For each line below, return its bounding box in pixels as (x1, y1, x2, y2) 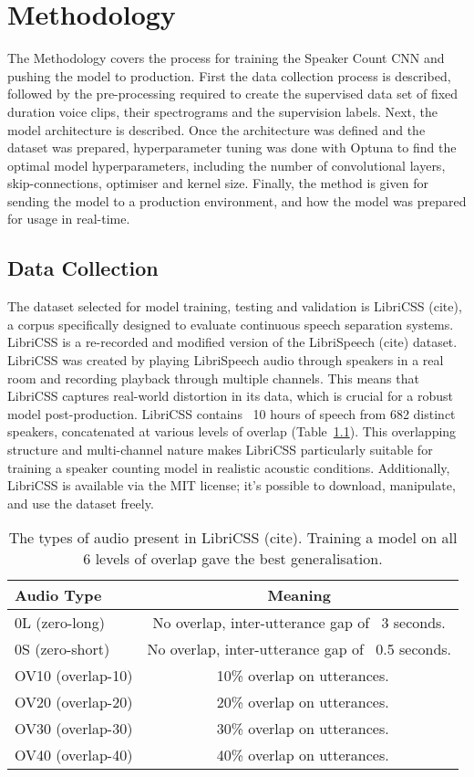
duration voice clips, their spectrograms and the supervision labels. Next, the (7, 101, 438, 121)
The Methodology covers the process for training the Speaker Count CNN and (7, 48, 445, 68)
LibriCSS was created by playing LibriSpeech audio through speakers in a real (7, 351, 444, 370)
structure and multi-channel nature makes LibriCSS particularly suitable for (7, 440, 433, 459)
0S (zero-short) (15, 638, 110, 660)
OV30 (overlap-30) (15, 718, 133, 740)
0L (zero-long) (15, 612, 105, 634)
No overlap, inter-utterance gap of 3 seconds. (152, 612, 446, 634)
